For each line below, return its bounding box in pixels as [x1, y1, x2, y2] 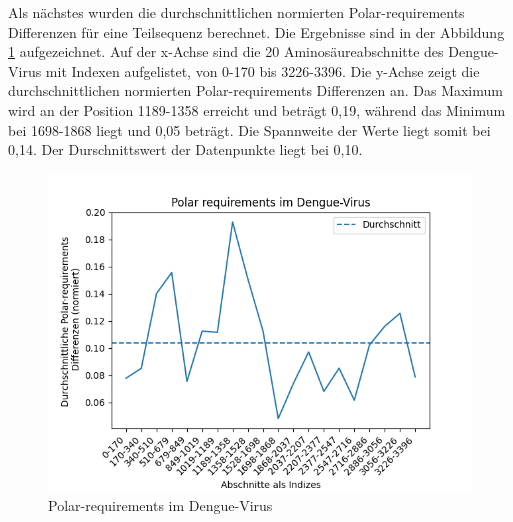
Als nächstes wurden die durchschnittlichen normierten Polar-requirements [8, 2, 465, 22]
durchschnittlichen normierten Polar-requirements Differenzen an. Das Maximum [8, 80, 503, 101]
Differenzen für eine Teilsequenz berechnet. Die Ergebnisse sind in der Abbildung [8, 21, 505, 42]
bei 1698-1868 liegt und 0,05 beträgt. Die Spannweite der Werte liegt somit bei [8, 119, 491, 140]
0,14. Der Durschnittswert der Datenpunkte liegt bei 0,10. [8, 139, 363, 160]
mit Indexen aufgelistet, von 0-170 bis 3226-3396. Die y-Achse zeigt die [45, 60, 480, 81]
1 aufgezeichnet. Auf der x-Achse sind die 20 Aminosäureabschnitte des [8, 41, 444, 62]
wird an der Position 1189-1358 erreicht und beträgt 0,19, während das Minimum [8, 99, 506, 120]
